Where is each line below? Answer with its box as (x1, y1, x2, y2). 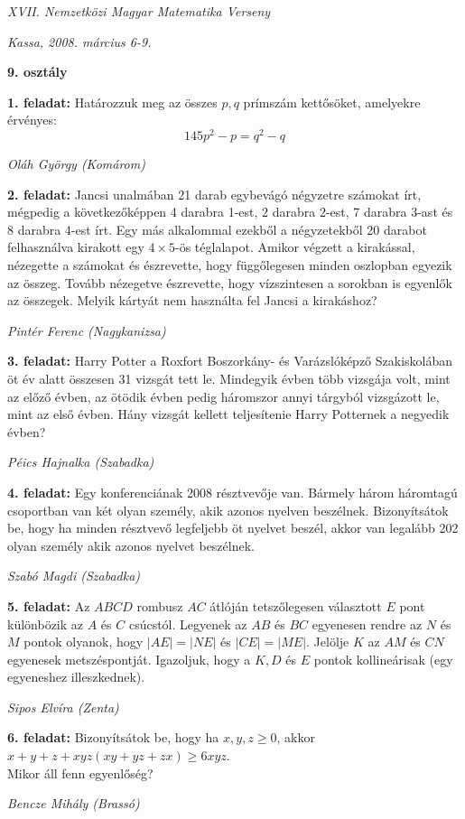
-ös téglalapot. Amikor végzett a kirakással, (175, 237, 415, 256)
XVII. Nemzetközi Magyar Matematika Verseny (7, 2, 271, 20)
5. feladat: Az (7, 596, 90, 615)
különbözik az (7, 614, 84, 633)
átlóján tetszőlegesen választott (209, 596, 382, 615)
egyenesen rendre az (312, 614, 423, 633)
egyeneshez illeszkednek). (7, 667, 145, 686)
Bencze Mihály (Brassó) (7, 794, 140, 813)
